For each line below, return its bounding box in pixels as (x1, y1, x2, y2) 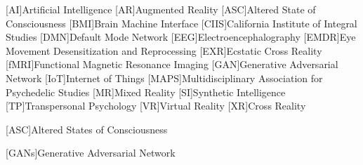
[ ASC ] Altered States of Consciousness (6, 121, 168, 136)
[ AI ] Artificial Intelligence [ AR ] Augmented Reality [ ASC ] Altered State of (6, 2, 316, 16)
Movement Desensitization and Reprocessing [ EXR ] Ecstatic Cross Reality (6, 43, 322, 58)
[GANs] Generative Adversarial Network (6, 145, 176, 160)
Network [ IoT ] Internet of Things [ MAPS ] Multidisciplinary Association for (6, 70, 323, 85)
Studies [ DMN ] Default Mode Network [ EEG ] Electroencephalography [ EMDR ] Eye (6, 29, 356, 44)
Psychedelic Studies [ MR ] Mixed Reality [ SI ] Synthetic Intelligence (6, 84, 286, 99)
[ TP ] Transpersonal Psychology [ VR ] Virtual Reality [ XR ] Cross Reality (6, 98, 306, 113)
